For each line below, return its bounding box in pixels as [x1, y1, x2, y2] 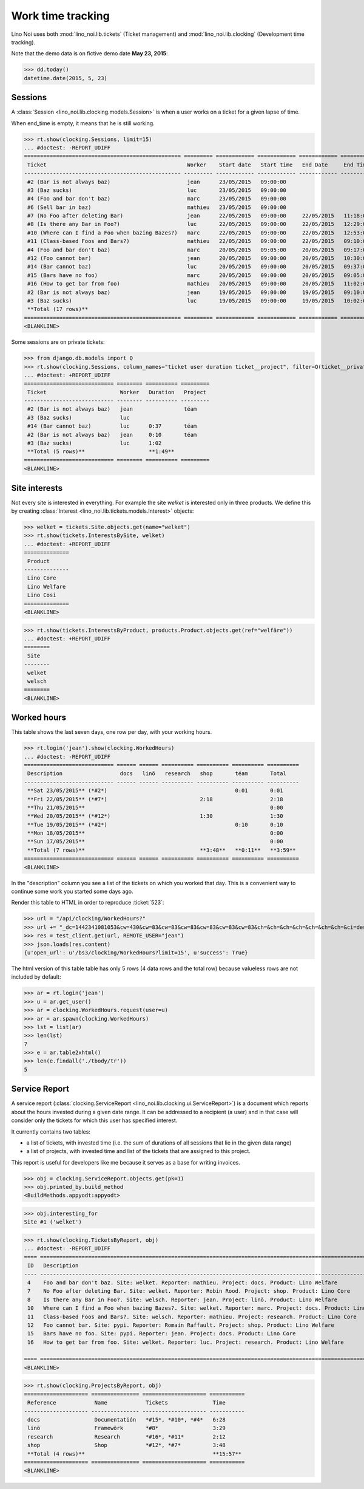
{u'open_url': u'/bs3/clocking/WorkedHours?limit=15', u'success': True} [24, 949, 248, 956]
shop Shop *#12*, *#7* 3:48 [27, 1442, 226, 1449]
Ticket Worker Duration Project [27, 389, 207, 395]
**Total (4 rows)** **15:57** [27, 1450, 242, 1457]
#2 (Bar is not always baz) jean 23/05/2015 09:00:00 [27, 178, 286, 185]
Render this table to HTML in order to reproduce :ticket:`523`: [11, 899, 164, 906]
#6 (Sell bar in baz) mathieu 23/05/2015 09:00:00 [27, 204, 286, 211]
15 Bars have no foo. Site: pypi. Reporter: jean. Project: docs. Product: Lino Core [27, 1330, 297, 1337]
